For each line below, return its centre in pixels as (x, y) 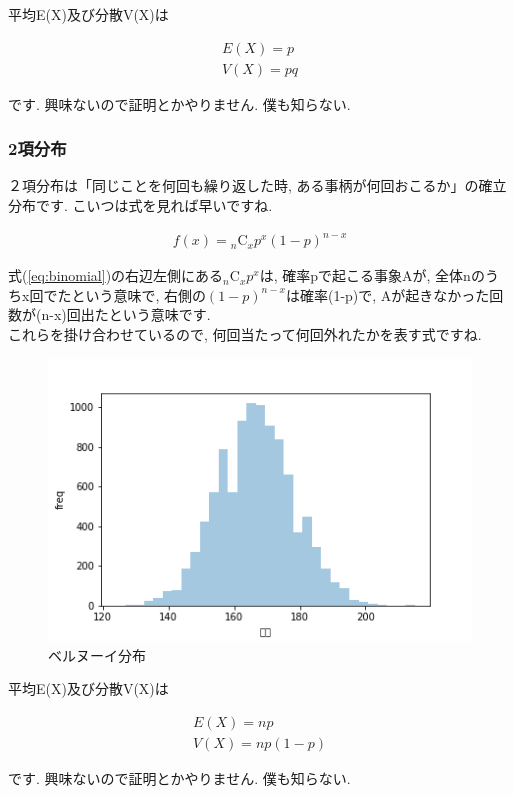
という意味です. (159, 314)
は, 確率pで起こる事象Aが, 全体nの (372, 275)
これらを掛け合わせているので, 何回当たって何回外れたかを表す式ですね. (245, 333)
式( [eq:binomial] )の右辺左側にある (116, 275)
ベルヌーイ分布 (97, 654)
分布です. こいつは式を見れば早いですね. (140, 205)
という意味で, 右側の (138, 294)
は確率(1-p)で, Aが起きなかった (387, 294)
